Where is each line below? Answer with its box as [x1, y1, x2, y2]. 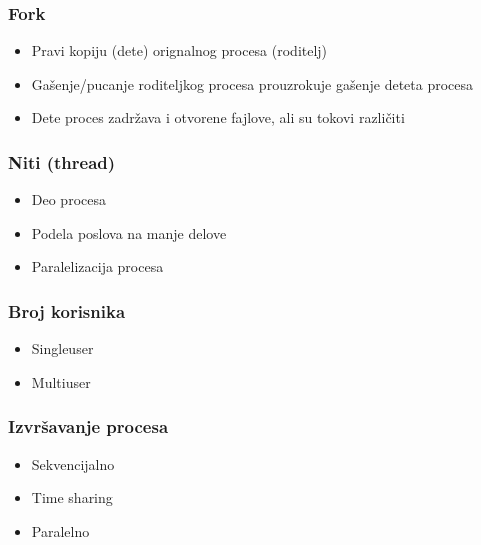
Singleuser [31, 338, 94, 359]
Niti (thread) [8, 149, 116, 174]
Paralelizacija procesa [31, 256, 164, 277]
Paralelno [31, 520, 90, 541]
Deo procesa [31, 189, 106, 210]
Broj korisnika [8, 298, 126, 323]
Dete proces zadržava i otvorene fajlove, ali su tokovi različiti [31, 107, 405, 128]
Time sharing [31, 487, 113, 508]
